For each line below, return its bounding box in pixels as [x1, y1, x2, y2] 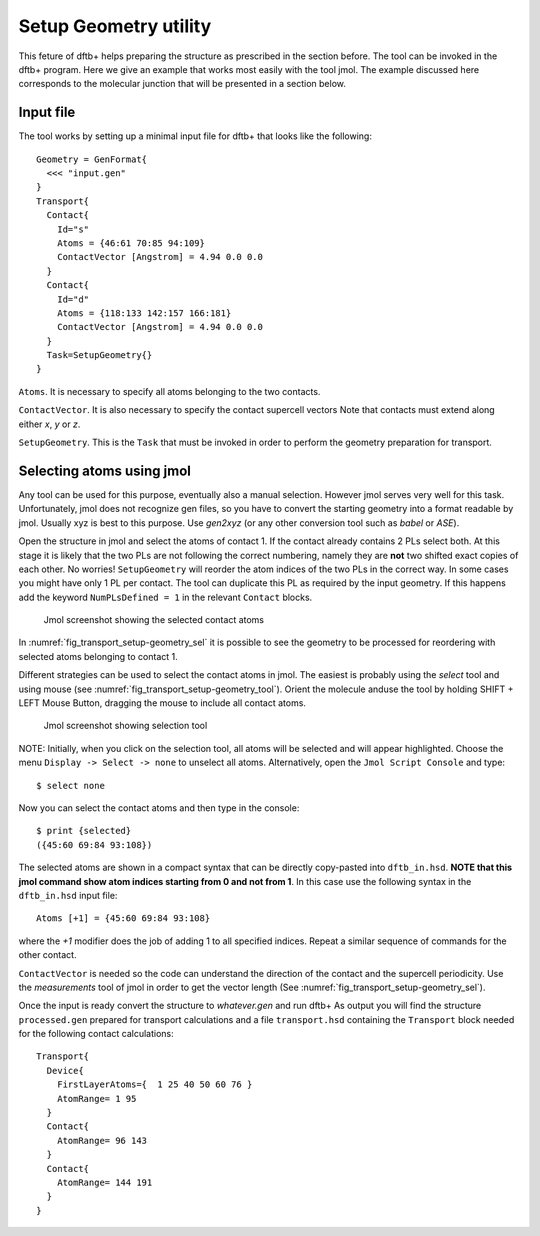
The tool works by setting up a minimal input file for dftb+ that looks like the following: [18, 130, 372, 142]
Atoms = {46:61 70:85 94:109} [56, 237, 205, 249]
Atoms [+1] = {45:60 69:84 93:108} [36, 913, 211, 924]
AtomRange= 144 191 [56, 1176, 153, 1188]
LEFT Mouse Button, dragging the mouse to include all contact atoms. [18, 697, 307, 709]
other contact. [18, 949, 77, 961]
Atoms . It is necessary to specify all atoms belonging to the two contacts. [18, 385, 321, 397]
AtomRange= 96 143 [56, 1135, 148, 1146]
